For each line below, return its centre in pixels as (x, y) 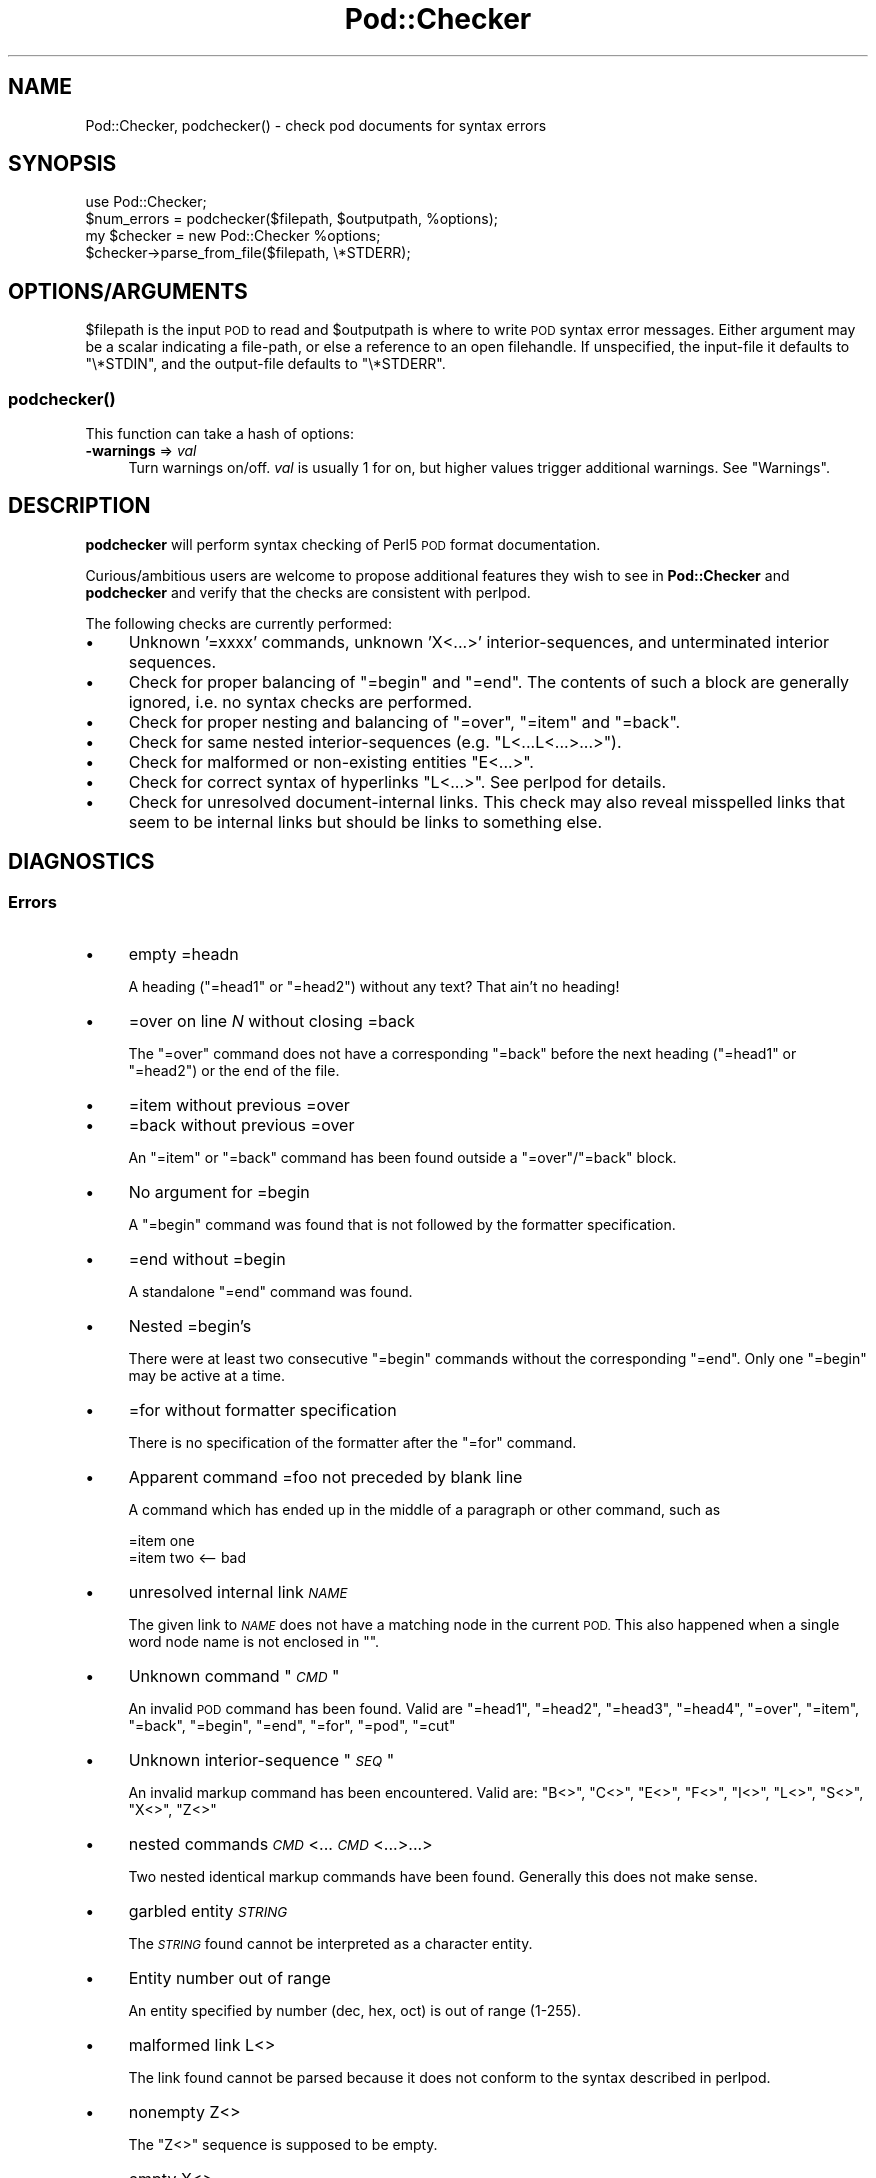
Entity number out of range (229, 1978)
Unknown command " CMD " (234, 1676)
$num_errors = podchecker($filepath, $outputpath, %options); (291, 219)
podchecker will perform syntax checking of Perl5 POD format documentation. (343, 544)
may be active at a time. (206, 1376)
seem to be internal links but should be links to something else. (365, 821)
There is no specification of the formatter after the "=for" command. (352, 1443)
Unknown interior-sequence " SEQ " (261, 1760)
